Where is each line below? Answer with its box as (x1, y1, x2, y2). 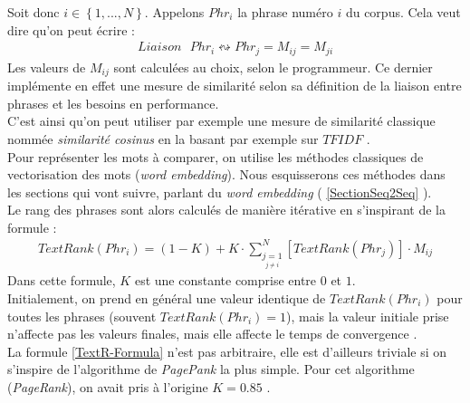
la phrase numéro (237, 3, 333, 21)
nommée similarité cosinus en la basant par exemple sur (7, 129, 319, 148)
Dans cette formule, (7, 271, 116, 290)
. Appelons (144, 3, 205, 21)
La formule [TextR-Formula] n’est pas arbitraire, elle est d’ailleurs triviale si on (7, 341, 447, 360)
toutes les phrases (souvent (7, 306, 157, 325)
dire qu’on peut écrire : (7, 20, 135, 39)
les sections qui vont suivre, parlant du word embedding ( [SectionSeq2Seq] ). (7, 182, 432, 201)
